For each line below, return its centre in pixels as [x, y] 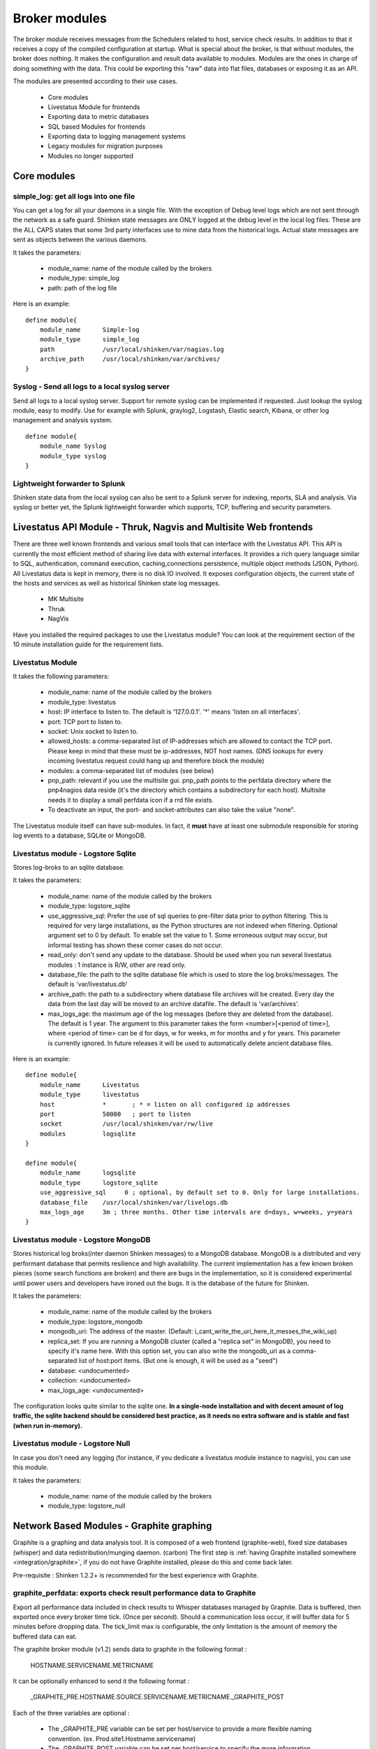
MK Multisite [66, 599]
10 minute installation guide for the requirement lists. [88, 644]
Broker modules [60, 18]
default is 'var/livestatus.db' [88, 984]
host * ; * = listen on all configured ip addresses [165, 1104]
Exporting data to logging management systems [117, 136]
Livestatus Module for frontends [94, 107]
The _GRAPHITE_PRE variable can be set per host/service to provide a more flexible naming [180, 1729]
